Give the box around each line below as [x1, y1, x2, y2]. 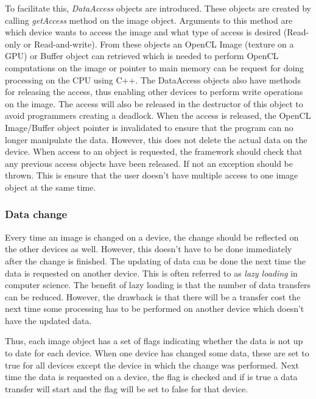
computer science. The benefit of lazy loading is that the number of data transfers [5, 278, 311, 291]
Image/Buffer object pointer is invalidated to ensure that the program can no [5, 121, 293, 133]
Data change [5, 207, 68, 222]
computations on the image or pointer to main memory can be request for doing [5, 61, 304, 74]
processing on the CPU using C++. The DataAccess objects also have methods [5, 73, 301, 86]
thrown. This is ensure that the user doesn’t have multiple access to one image [5, 169, 298, 182]
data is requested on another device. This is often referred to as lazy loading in [5, 266, 298, 279]
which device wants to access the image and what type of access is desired [5, 26, 281, 38]
